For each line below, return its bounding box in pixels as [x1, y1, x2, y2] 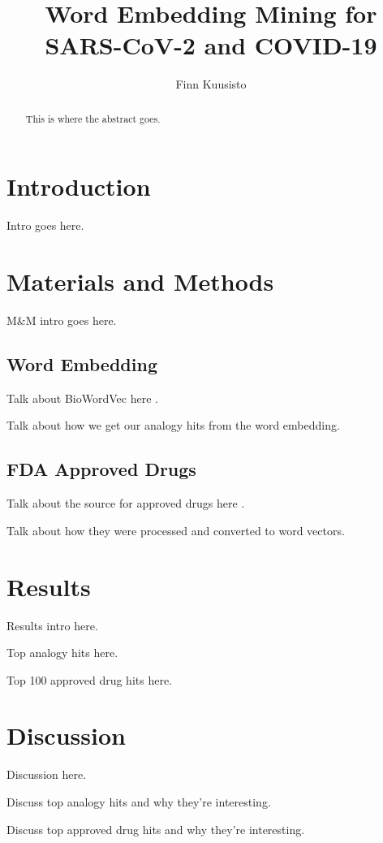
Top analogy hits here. [6, 644, 118, 661]
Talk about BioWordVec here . [6, 389, 158, 406]
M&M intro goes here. [6, 312, 117, 329]
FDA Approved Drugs [6, 456, 196, 482]
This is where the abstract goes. [25, 111, 161, 125]
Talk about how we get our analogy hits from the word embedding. [6, 417, 340, 434]
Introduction [6, 170, 151, 203]
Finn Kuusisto [175, 76, 247, 93]
